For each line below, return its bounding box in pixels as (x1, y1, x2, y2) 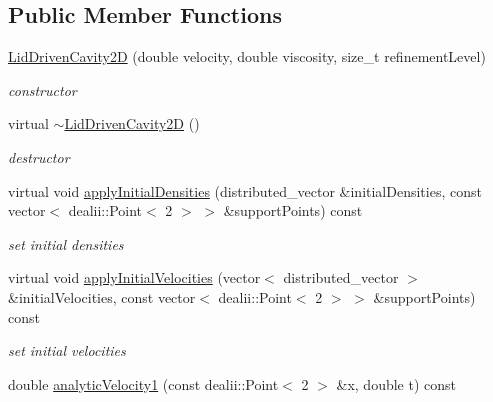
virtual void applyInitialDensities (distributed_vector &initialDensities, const (8, 180, 482, 201)
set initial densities (8, 233, 124, 254)
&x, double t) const (336, 373, 456, 394)
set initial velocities (8, 340, 126, 361)
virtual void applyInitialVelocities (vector (8, 267, 261, 288)
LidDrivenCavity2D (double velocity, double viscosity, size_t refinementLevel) (8, 46, 486, 67)
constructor (8, 79, 77, 100)
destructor (8, 146, 70, 167)
